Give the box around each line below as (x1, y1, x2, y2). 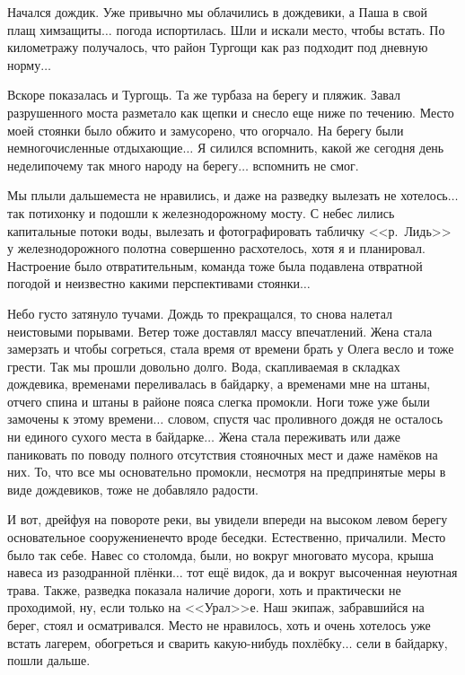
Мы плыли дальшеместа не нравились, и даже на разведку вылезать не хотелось (7, 186, 448, 205)
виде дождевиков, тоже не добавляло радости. (7, 479, 259, 498)
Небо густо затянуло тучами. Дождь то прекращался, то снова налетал (7, 303, 392, 322)
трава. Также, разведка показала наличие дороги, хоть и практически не (7, 580, 401, 599)
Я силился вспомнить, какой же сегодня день (197, 138, 444, 157)
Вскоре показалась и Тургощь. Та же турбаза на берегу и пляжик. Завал (7, 85, 401, 104)
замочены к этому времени (7, 409, 154, 428)
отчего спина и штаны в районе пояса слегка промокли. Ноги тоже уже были (7, 391, 430, 410)
